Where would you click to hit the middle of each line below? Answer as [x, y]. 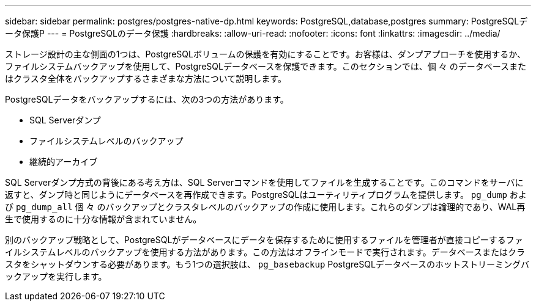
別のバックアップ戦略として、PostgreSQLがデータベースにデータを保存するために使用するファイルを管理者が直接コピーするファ [264, 240]
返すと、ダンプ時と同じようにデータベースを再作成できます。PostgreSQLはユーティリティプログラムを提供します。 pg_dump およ [266, 195]
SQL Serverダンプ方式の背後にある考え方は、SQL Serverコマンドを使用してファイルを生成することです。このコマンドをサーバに [264, 182]
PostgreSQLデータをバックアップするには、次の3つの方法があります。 [147, 99]
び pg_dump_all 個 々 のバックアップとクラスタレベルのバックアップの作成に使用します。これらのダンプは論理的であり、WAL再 [265, 207]
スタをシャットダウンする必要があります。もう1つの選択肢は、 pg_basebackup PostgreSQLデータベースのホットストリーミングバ [267, 264]
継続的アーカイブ [64, 162]
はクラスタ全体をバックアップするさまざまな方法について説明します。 [146, 78]
